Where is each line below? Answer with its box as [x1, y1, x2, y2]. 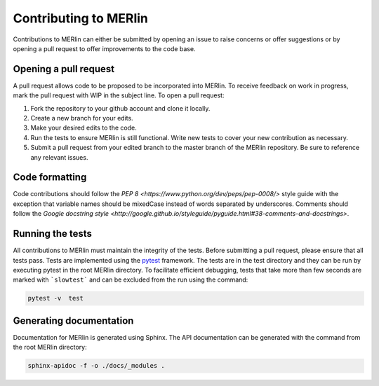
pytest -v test [27, 294, 84, 303]
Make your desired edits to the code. [30, 123, 137, 132]
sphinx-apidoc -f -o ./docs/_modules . [27, 361, 165, 370]
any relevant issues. [30, 153, 88, 161]
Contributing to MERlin [13, 11, 149, 26]
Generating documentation [13, 315, 134, 326]
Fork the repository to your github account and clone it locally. [30, 104, 211, 112]
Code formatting [13, 172, 87, 184]
